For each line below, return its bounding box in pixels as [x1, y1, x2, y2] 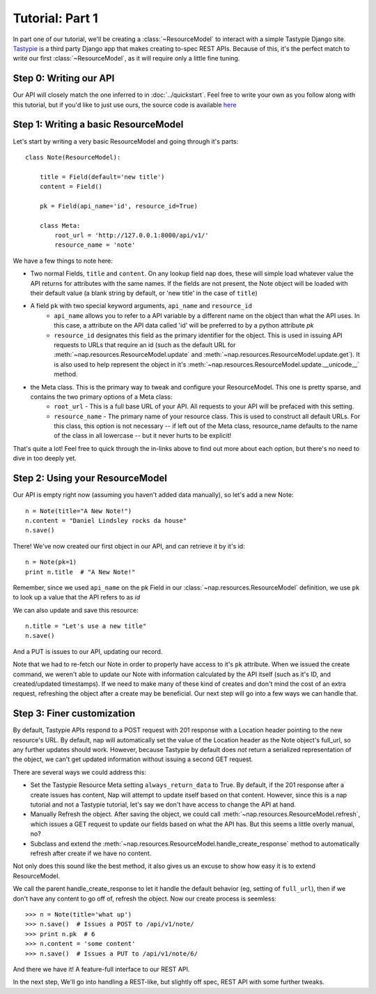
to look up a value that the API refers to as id [13, 593, 141, 602]
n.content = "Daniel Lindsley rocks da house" [25, 517, 187, 524]
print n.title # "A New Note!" [25, 568, 136, 576]
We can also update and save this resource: [13, 606, 139, 614]
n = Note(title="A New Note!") [25, 507, 132, 515]
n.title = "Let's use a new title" [25, 622, 147, 630]
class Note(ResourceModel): [25, 153, 121, 161]
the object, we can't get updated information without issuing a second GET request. [13, 755, 253, 763]
